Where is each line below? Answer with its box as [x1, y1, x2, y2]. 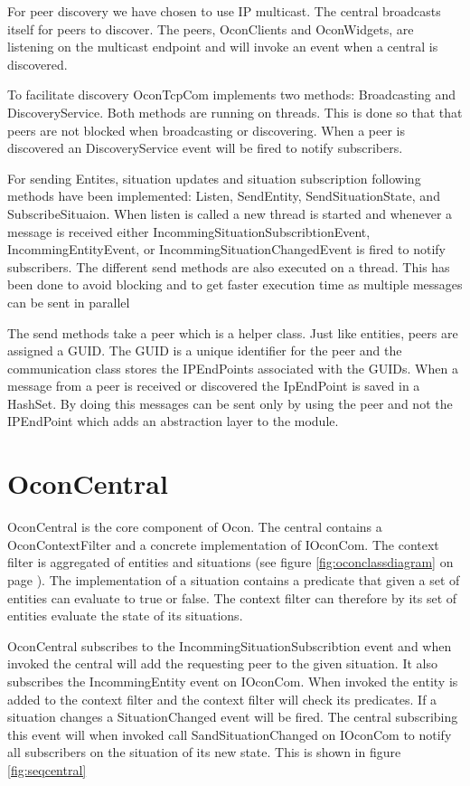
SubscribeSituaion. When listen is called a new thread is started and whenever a [7, 204, 453, 223]
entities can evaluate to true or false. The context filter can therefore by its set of [7, 588, 457, 607]
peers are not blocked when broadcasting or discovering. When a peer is [7, 120, 405, 139]
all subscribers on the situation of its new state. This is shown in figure [7, 743, 401, 762]
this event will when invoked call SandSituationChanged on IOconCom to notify [7, 724, 452, 743]
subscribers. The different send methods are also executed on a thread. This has [7, 257, 450, 276]
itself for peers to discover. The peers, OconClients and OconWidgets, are [7, 19, 414, 38]
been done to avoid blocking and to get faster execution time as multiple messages [7, 275, 463, 294]
